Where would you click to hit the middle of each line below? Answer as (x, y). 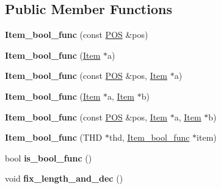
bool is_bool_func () (49, 157)
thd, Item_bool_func (149, 137)
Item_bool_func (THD (54, 137)
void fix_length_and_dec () (64, 178)
